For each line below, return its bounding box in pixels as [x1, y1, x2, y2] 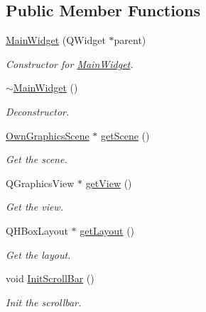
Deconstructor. [6, 104, 70, 118]
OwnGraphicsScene [6, 128, 90, 143]
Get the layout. [6, 247, 71, 262]
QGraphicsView [6, 175, 75, 190]
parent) [114, 33, 146, 48]
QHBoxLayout [6, 223, 68, 238]
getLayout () [80, 223, 135, 238]
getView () [85, 175, 132, 190]
